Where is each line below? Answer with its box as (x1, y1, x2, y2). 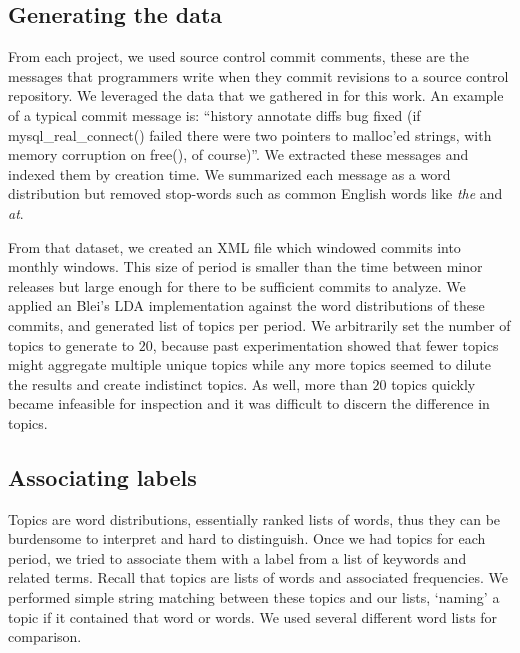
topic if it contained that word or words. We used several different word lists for (8, 606, 498, 627)
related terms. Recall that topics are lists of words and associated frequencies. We (8, 567, 508, 588)
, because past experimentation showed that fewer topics (152, 334, 499, 355)
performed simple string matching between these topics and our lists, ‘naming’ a (8, 587, 500, 608)
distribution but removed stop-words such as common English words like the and (8, 183, 503, 204)
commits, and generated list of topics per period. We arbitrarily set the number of (8, 314, 511, 335)
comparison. (8, 626, 82, 647)
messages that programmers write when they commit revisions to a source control (8, 65, 509, 86)
